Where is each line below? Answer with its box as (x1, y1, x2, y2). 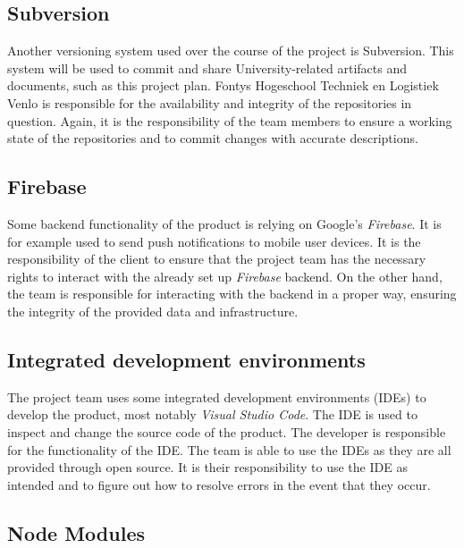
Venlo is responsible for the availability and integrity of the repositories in (7, 93, 412, 112)
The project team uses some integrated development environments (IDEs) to (7, 387, 426, 406)
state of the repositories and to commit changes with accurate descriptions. (7, 129, 418, 148)
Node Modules (7, 518, 145, 546)
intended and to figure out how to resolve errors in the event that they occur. (7, 475, 431, 493)
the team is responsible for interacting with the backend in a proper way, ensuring (7, 284, 457, 303)
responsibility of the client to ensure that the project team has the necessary (7, 249, 426, 268)
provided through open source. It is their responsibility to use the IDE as (7, 458, 408, 476)
